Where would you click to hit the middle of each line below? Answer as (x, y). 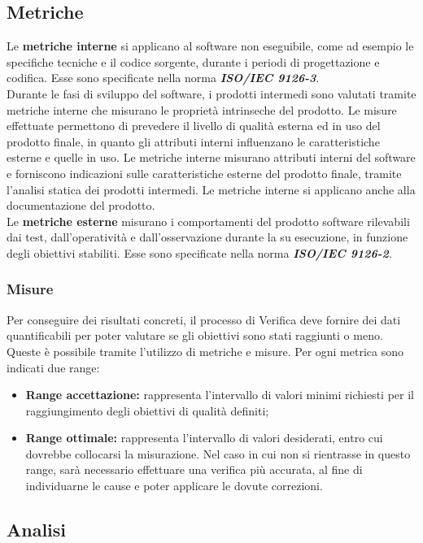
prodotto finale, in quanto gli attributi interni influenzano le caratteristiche (193, 141)
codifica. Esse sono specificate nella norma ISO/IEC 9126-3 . (163, 78)
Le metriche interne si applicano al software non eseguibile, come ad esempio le (210, 46)
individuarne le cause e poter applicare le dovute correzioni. (174, 486)
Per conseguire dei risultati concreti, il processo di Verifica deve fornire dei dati (204, 319)
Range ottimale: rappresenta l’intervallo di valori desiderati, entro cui (204, 438)
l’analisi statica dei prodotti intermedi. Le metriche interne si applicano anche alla (211, 189)
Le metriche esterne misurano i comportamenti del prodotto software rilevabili (208, 221)
